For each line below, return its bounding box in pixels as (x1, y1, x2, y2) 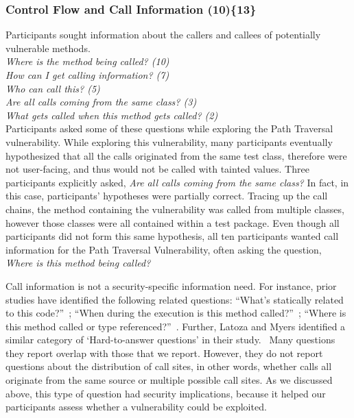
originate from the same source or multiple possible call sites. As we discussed (5, 373, 333, 387)
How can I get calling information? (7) (5, 68, 169, 82)
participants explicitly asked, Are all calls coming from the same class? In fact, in (5, 175, 349, 189)
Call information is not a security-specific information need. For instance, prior (5, 278, 337, 293)
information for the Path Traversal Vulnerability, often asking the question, (5, 242, 322, 256)
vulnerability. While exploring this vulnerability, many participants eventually (5, 134, 333, 149)
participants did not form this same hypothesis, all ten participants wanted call (5, 229, 339, 243)
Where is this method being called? (5, 256, 151, 270)
